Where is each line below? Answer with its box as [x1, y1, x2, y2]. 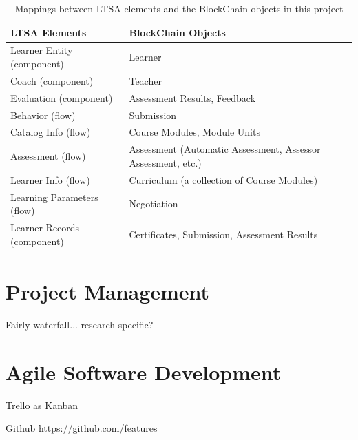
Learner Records [10, 220, 80, 234]
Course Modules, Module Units [129, 125, 260, 139]
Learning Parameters [10, 189, 98, 204]
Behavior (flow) [10, 107, 76, 122]
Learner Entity [10, 43, 73, 57]
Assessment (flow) [10, 149, 86, 163]
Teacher [129, 73, 162, 87]
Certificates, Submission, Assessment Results [129, 227, 318, 241]
